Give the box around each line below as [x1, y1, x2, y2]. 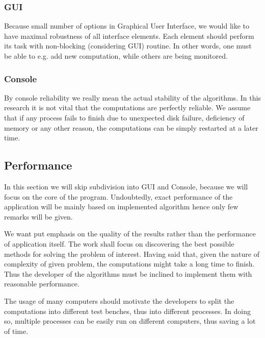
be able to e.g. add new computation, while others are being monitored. [4, 51, 228, 61]
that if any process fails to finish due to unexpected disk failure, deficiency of [4, 112, 245, 123]
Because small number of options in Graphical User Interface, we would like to [4, 20, 249, 31]
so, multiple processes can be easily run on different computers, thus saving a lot [4, 316, 256, 326]
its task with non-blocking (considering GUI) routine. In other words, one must [4, 40, 252, 51]
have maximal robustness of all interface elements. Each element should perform [4, 30, 254, 41]
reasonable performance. [4, 278, 79, 289]
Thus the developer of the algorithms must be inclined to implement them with [4, 268, 252, 279]
